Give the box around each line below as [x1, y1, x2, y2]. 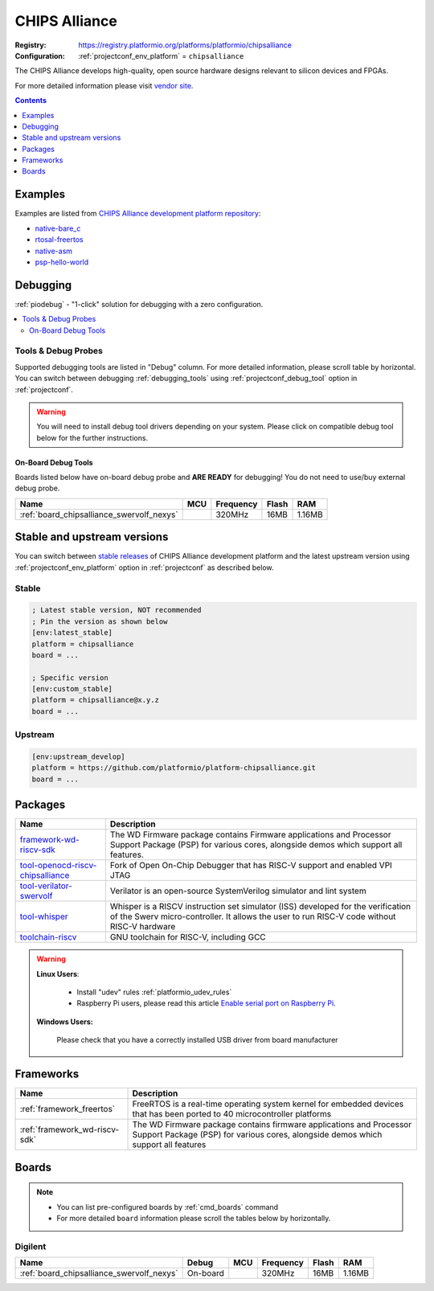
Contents [14, 96, 47, 105]
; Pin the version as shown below [31, 617, 168, 626]
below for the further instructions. [36, 432, 149, 442]
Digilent [14, 1240, 47, 1252]
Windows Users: [36, 1017, 93, 1027]
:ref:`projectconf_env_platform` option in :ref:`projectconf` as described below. [14, 563, 274, 572]
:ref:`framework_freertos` [19, 1104, 116, 1115]
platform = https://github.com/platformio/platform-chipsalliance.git [31, 764, 317, 773]
